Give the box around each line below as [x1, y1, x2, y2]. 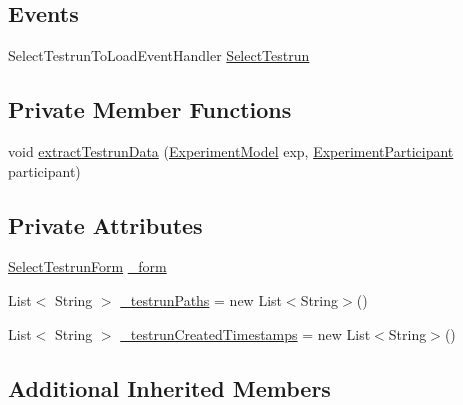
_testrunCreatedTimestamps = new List [120, 323, 371, 344]
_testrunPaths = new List [120, 289, 282, 310]
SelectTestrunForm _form [8, 256, 167, 277]
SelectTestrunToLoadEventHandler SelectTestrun [8, 45, 310, 66]
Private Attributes [8, 209, 203, 240]
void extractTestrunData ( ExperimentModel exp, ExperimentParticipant [8, 141, 454, 161]
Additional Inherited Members [8, 372, 331, 403]
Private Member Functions [8, 94, 292, 125]
